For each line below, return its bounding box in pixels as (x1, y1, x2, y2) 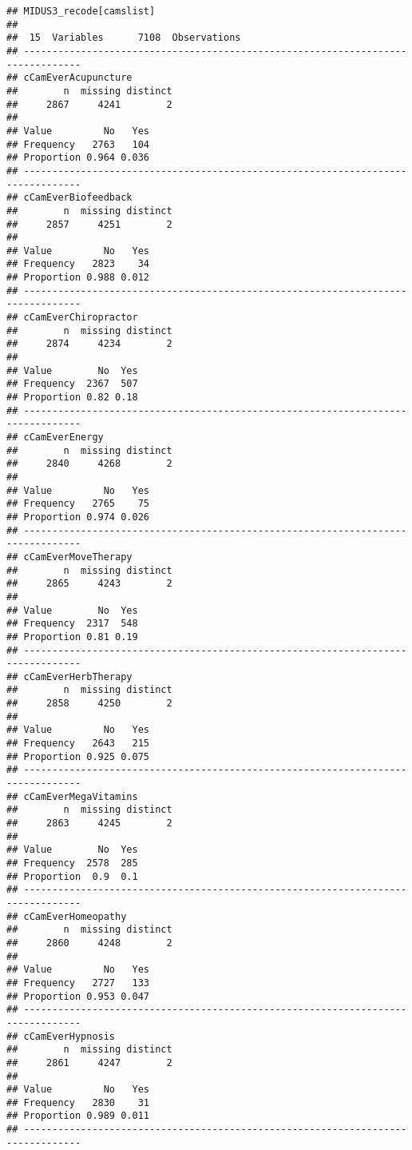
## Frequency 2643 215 (6, 738, 149, 750)
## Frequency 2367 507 (6, 378, 138, 390)
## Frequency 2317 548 (6, 618, 138, 630)
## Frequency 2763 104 (6, 138, 149, 150)
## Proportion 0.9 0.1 (6, 870, 138, 882)
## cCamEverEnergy (6, 432, 104, 443)
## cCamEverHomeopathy (6, 910, 127, 922)
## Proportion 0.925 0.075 (6, 750, 149, 762)
